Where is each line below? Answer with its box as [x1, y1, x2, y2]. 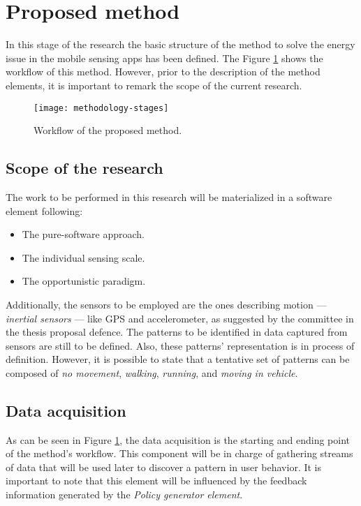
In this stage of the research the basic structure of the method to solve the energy [6, 37, 355, 52]
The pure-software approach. [22, 227, 145, 241]
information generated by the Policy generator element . [6, 487, 243, 502]
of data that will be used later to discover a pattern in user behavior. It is [6, 459, 322, 474]
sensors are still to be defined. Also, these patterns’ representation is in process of [6, 338, 355, 352]
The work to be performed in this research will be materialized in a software [6, 189, 332, 204]
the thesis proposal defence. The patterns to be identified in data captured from [6, 325, 348, 339]
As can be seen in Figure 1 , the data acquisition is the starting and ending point [6, 432, 351, 447]
